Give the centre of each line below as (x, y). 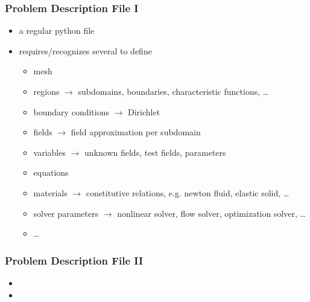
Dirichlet (144, 111)
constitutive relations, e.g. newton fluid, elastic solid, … (188, 192)
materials (50, 192)
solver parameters (66, 213)
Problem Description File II (74, 260)
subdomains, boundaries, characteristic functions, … (173, 91)
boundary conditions (71, 111)
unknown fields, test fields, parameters (155, 152)
